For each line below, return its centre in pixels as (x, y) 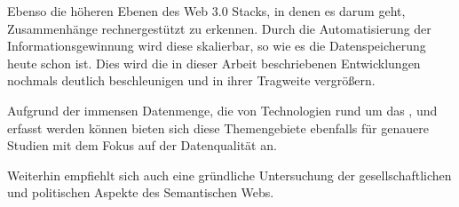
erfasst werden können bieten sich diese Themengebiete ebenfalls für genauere (218, 127)
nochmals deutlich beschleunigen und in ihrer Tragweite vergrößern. (191, 80)
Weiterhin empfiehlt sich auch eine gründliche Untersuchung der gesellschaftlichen (229, 175)
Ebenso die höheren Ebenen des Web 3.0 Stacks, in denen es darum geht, (206, 11)
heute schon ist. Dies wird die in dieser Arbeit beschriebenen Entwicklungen (214, 63)
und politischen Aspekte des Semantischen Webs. (141, 192)
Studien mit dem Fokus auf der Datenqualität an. (142, 145)
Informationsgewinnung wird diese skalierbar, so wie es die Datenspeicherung (217, 46)
